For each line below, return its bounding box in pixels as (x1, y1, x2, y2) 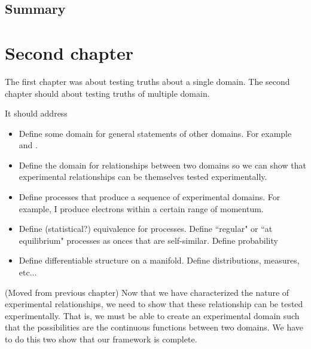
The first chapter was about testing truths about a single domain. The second (5, 75, 290, 87)
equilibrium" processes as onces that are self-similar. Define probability (19, 234, 278, 246)
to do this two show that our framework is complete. (5, 333, 197, 345)
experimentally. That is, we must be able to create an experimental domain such (5, 309, 300, 322)
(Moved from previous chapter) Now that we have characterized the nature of (5, 286, 289, 298)
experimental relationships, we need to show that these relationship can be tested (5, 298, 303, 310)
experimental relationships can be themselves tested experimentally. (19, 170, 267, 183)
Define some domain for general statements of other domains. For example (19, 127, 292, 139)
